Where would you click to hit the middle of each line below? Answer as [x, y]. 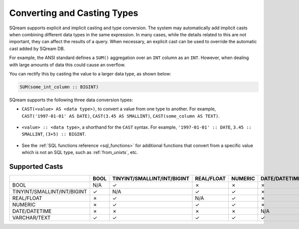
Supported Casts [36, 167]
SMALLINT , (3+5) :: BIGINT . [54, 134]
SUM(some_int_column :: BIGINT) [59, 87]
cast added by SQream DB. [37, 48]
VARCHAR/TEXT [31, 218]
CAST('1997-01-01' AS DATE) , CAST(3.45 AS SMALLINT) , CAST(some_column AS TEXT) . [121, 116]
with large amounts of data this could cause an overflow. [67, 65]
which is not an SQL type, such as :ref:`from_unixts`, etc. [80, 153]
